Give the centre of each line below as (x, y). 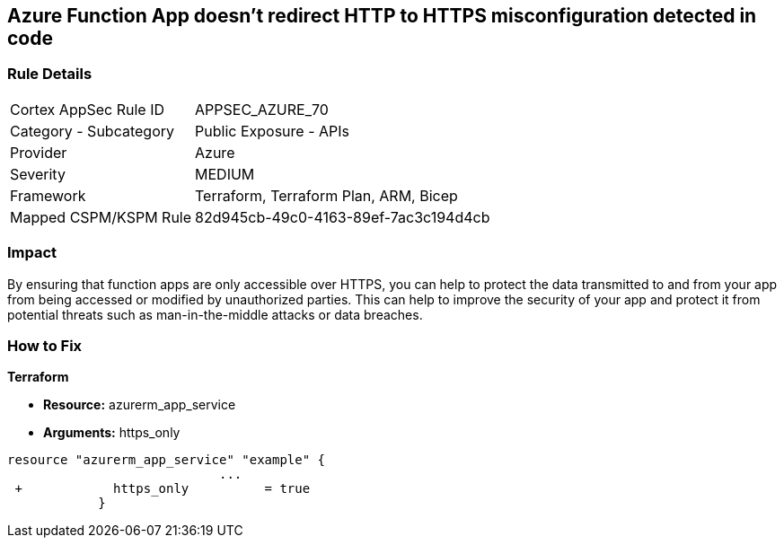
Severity (38, 174)
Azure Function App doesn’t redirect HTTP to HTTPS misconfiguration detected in (382, 16)
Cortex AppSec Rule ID (88, 109)
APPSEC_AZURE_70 (262, 109)
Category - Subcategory (92, 131)
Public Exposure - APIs (272, 131)
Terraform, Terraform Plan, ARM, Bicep (326, 195)
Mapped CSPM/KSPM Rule (101, 217)
